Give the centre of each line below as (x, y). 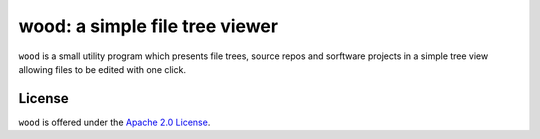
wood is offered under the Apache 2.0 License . (114, 122)
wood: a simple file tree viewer (148, 26)
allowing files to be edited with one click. (102, 69)
